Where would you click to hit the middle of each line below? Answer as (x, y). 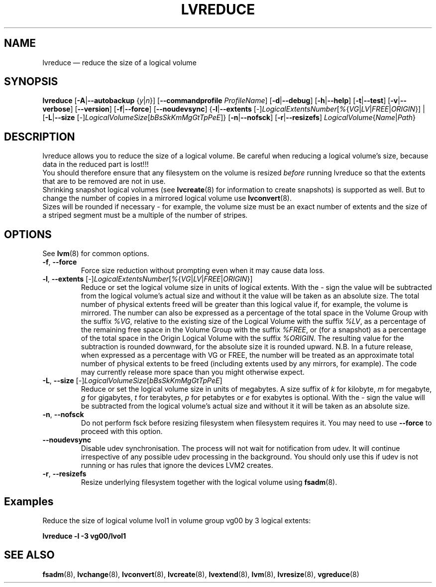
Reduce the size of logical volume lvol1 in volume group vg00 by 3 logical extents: (177, 520)
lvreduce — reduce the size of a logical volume (119, 62)
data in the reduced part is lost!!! (96, 164)
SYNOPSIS (31, 82)
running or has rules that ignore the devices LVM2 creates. (177, 465)
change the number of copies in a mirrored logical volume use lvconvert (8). (167, 198)
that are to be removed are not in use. (104, 181)
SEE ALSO (29, 555)
